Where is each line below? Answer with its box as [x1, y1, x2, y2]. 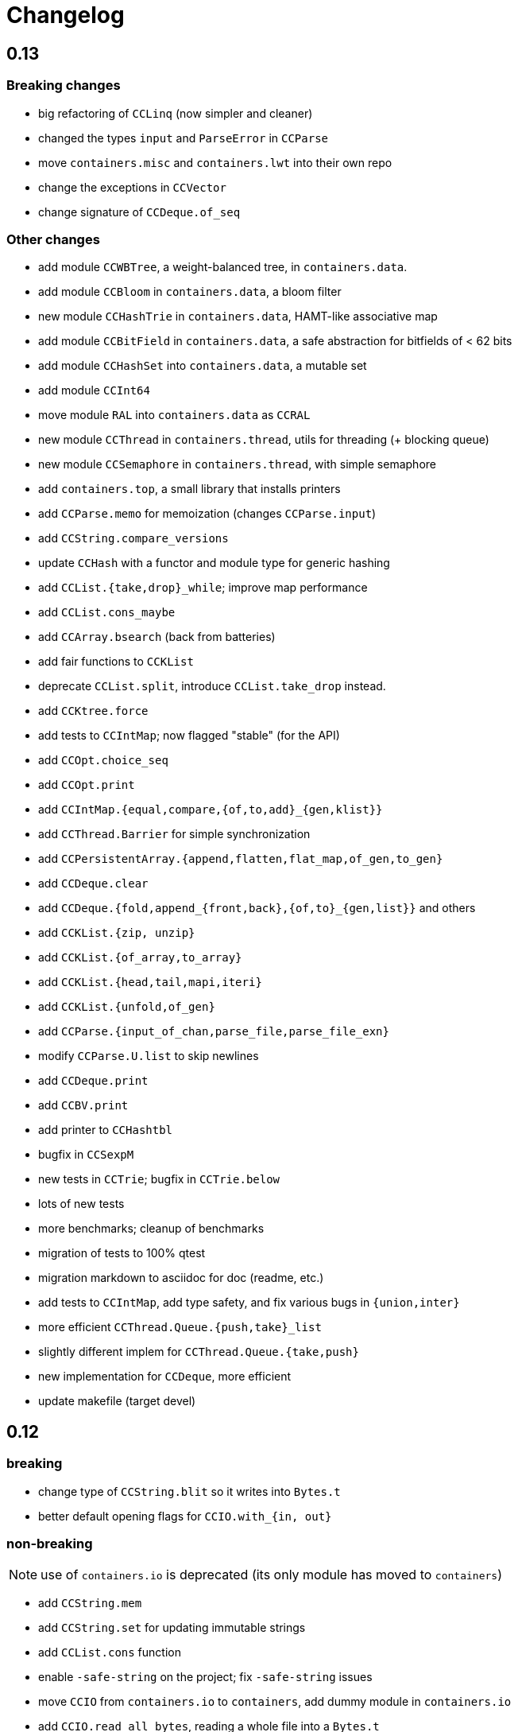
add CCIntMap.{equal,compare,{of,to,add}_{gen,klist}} [38, 802, 383, 817]
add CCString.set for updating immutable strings [38, 1621, 306, 1635]
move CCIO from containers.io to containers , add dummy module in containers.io [38, 1695, 512, 1709]
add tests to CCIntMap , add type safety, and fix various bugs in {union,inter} [38, 1295, 460, 1310]
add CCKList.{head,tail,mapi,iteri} [38, 975, 262, 989]
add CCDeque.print [38, 1074, 149, 1088]
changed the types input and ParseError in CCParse [38, 130, 329, 145]
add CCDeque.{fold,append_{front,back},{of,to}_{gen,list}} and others [38, 901, 476, 915]
